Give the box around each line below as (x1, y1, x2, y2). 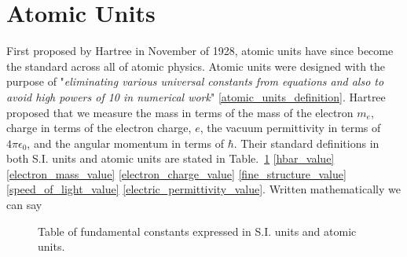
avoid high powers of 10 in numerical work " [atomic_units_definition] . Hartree (6, 88, 386, 105)
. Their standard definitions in (233, 134, 379, 151)
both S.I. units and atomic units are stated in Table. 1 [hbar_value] (6, 150, 335, 167)
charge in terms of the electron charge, (6, 119, 192, 136)
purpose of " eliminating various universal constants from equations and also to (6, 73, 384, 90)
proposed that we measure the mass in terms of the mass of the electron (6, 104, 354, 120)
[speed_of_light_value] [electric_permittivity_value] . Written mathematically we (6, 181, 401, 197)
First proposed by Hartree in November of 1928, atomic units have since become (6, 42, 394, 59)
